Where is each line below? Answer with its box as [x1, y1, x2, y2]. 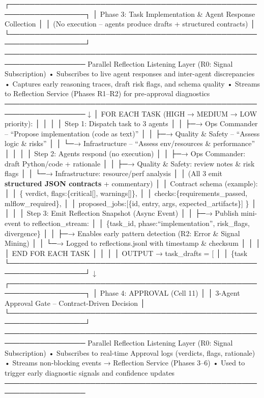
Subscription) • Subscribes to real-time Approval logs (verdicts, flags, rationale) [5, 347, 255, 358]
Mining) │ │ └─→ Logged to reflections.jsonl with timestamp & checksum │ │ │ [5, 238, 261, 248]
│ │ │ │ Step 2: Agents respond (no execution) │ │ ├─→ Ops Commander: [5, 148, 246, 158]
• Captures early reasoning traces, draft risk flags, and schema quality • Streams [5, 78, 260, 89]
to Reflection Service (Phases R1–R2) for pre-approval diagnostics [5, 88, 210, 99]
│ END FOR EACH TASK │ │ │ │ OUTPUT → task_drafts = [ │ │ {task [5, 247, 248, 258]
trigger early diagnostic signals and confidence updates [5, 367, 175, 378]
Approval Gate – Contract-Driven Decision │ [5, 297, 145, 308]
